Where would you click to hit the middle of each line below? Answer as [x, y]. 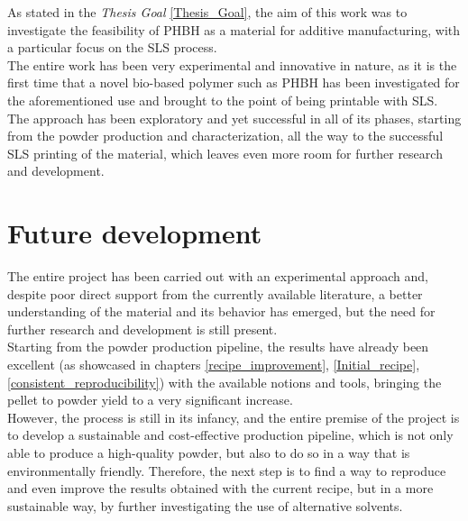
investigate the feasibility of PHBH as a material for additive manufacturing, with [234, 29]
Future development [135, 233]
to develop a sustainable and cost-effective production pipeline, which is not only [230, 435]
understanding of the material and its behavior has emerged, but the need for [221, 311]
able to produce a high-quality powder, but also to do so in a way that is [209, 452]
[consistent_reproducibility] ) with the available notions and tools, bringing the [225, 382]
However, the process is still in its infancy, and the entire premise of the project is [234, 417]
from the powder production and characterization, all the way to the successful [225, 136]
